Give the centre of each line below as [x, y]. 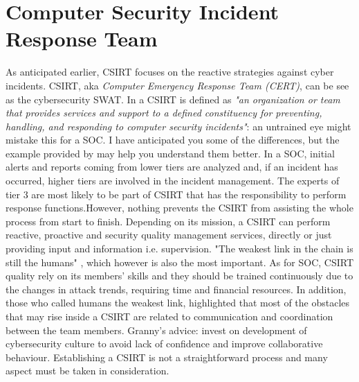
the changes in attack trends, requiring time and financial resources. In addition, [176, 289]
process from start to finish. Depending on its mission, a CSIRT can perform [168, 221]
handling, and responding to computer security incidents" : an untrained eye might [178, 126]
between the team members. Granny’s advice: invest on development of [156, 330]
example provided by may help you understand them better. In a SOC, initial [170, 153]
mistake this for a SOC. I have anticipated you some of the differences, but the [173, 140]
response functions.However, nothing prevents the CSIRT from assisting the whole [179, 208]
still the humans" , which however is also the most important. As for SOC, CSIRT [179, 262]
